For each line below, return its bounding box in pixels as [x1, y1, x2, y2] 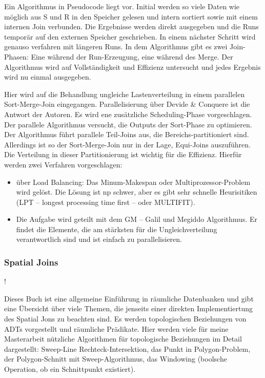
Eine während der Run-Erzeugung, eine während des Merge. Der [31, 51, 233, 62]
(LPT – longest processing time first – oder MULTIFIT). [16, 196, 195, 207]
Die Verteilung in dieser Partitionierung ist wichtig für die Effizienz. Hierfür [4, 149, 242, 160]
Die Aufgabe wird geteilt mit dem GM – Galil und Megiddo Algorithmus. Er [16, 214, 257, 224]
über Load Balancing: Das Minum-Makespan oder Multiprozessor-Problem [16, 176, 251, 187]
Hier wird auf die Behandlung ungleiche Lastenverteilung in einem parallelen [4, 88, 245, 99]
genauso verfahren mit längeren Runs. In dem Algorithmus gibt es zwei [4, 41, 228, 52]
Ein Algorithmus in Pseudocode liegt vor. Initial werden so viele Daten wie [4, 1, 240, 11]
